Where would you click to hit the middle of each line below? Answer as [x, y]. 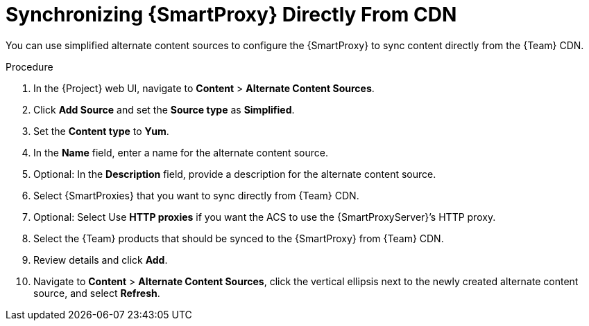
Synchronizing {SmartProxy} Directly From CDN [231, 15]
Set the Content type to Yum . [101, 131]
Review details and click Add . [101, 260]
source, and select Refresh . [97, 293]
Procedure [29, 66]
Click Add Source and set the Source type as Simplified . [164, 109]
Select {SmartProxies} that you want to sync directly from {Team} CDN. [196, 195]
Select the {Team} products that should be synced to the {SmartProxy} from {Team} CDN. [239, 238]
